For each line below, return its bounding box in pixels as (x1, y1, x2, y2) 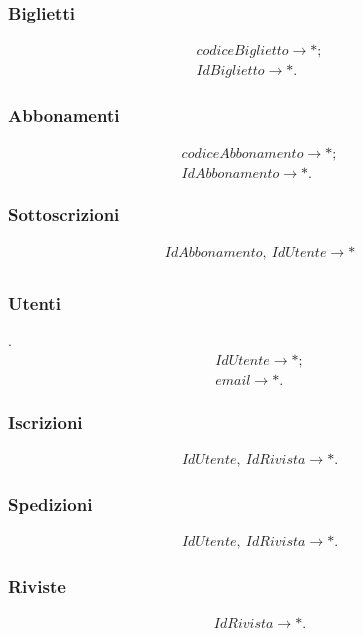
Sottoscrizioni (8, 202, 120, 227)
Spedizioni (8, 491, 93, 516)
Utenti (8, 290, 61, 315)
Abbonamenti (8, 103, 120, 128)
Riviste (8, 574, 66, 599)
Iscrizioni (8, 409, 83, 434)
